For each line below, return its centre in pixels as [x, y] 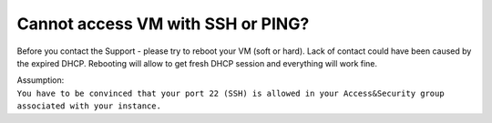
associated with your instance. [89, 106]
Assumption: [41, 80]
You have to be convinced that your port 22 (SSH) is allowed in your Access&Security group [231, 93]
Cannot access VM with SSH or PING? [163, 24]
